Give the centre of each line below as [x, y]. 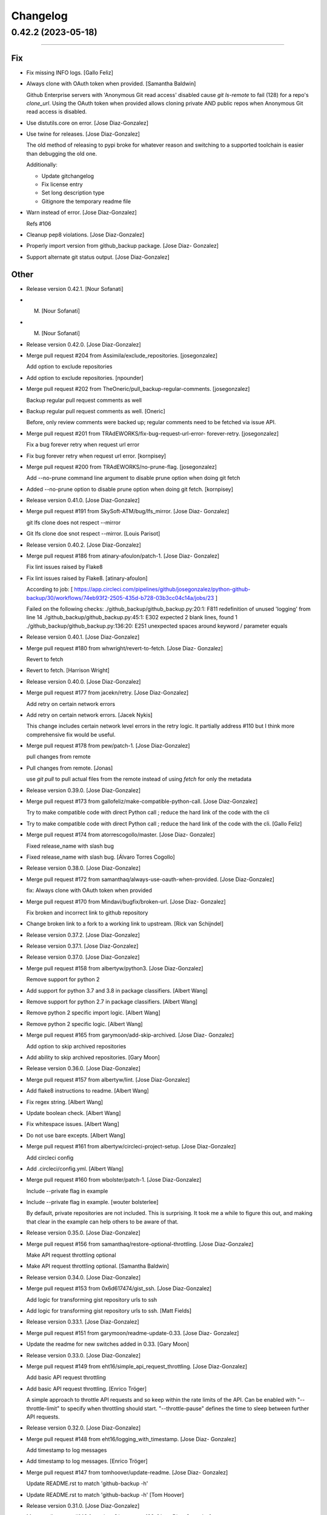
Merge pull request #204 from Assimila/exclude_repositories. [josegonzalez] [122, 355]
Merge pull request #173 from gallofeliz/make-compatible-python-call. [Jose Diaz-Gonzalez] [142, 801]
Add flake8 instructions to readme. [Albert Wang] [88, 1091]
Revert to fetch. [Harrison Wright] [68, 670]
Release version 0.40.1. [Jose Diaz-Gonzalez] [83, 637]
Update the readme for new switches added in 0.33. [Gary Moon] [108, 1344]
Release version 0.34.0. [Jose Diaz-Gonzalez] [84, 1277]
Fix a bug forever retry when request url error [83, 445]
